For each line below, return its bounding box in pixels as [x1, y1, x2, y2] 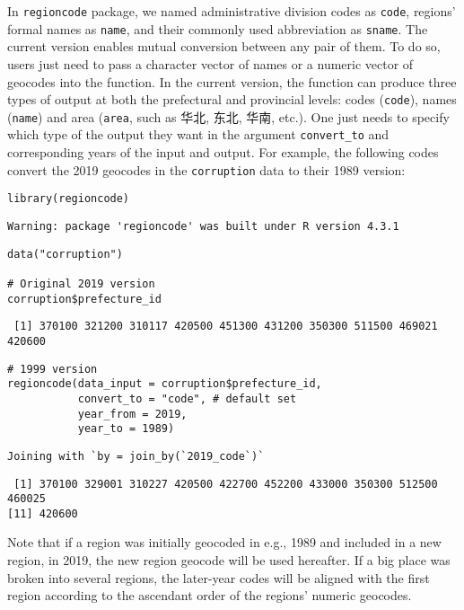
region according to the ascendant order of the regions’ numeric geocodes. [7, 586, 412, 605]
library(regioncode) [7, 192, 130, 206]
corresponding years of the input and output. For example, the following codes [7, 143, 439, 162]
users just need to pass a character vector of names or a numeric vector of [7, 54, 414, 73]
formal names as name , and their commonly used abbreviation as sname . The [7, 19, 428, 38]
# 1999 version [7, 362, 98, 376]
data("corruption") [7, 247, 123, 261]
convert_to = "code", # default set [77, 392, 297, 405]
